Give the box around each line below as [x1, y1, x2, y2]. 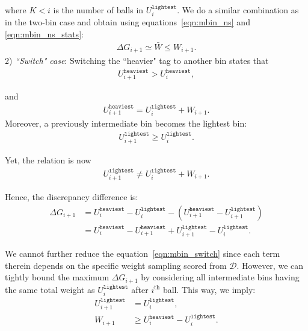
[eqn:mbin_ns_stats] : [5, 28, 84, 40]
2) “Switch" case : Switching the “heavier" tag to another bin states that [5, 54, 269, 67]
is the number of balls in [53, 4, 144, 16]
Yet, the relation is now [5, 154, 91, 166]
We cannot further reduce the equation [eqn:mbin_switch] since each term [5, 247, 280, 259]
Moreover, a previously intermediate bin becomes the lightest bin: [5, 117, 247, 130]
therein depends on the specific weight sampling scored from [5, 259, 227, 271]
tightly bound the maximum [5, 271, 109, 283]
